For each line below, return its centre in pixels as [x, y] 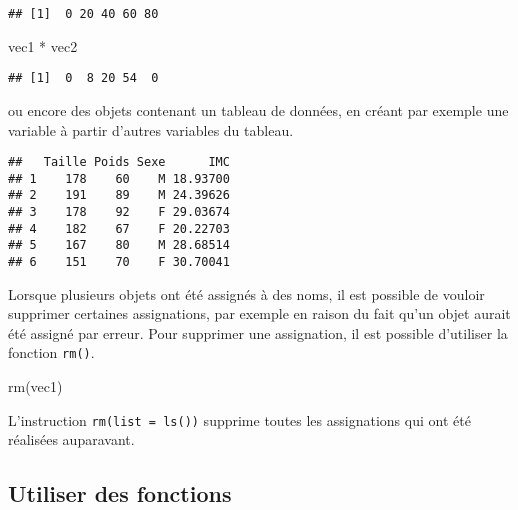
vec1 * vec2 [43, 45]
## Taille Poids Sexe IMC [119, 162]
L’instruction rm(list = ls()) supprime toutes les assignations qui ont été [239, 419]
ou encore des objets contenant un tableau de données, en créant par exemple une [258, 109]
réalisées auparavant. [71, 439]
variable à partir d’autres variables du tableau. [151, 129]
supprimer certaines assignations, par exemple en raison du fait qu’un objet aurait [259, 313]
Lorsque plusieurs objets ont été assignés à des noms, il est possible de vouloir [246, 293]
